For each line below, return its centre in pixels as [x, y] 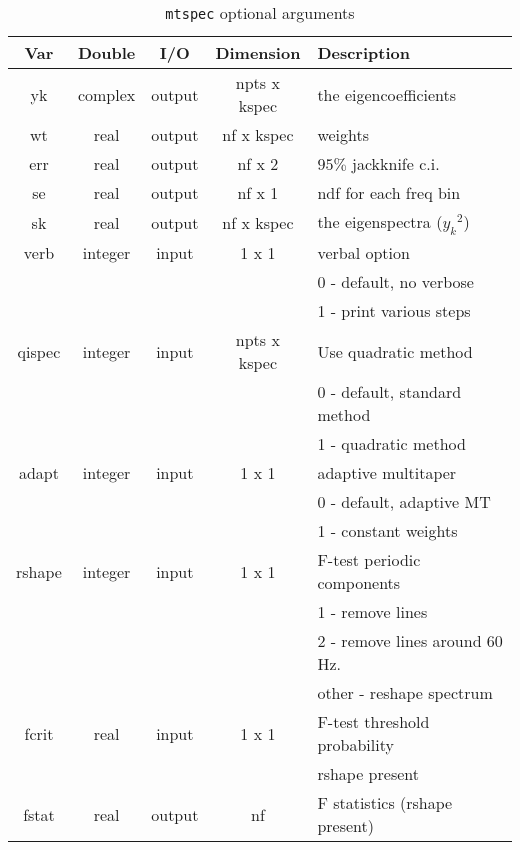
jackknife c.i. [396, 163]
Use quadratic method [395, 351]
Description [363, 52]
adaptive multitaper [387, 473]
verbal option [363, 253]
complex [106, 94]
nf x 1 [258, 192]
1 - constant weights [387, 531]
